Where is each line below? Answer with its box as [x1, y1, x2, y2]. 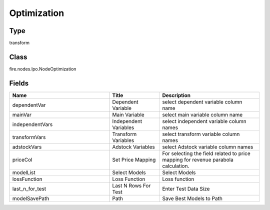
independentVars [12, 120, 53, 127]
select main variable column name [162, 111, 243, 118]
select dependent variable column [162, 98, 242, 105]
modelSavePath [12, 195, 49, 202]
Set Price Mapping [112, 156, 156, 163]
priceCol [12, 156, 32, 163]
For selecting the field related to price [162, 150, 251, 157]
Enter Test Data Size [162, 185, 210, 192]
